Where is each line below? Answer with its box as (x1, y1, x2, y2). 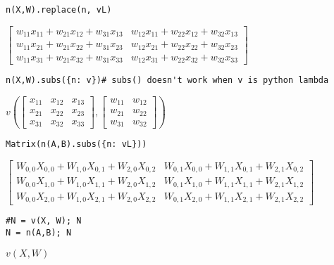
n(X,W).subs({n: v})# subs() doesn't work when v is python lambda (6, 75, 329, 86)
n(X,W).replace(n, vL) (6, 5, 112, 15)
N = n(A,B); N (6, 228, 72, 238)
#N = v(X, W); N (6, 216, 82, 226)
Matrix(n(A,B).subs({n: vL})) (6, 139, 147, 150)
